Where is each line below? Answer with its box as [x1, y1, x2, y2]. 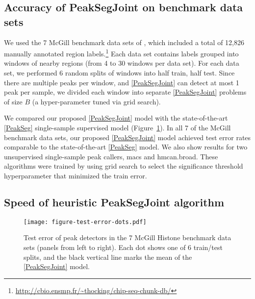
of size [4, 96, 23, 106]
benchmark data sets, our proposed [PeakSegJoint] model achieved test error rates [4, 132, 251, 142]
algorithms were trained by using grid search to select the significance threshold [4, 161, 243, 171]
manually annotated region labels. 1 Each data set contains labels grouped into [4, 47, 239, 58]
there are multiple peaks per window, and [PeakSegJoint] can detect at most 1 [4, 77, 239, 87]
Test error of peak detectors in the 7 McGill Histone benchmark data [24, 232, 231, 243]
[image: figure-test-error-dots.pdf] [24, 218, 147, 225]
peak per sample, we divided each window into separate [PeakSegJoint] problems [4, 87, 247, 97]
